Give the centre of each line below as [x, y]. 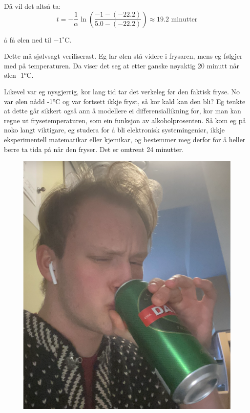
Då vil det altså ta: [32, 6]
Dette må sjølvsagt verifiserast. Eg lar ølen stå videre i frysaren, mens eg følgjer [123, 56]
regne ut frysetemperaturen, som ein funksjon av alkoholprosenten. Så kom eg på [125, 120]
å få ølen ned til [28, 39]
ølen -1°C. [19, 75]
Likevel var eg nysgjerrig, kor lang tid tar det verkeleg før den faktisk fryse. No [122, 91]
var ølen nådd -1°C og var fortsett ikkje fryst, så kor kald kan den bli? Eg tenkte [125, 101]
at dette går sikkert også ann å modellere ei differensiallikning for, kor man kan [123, 111]
